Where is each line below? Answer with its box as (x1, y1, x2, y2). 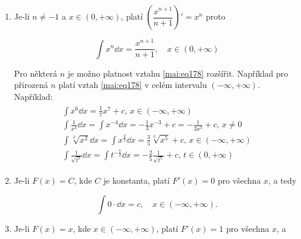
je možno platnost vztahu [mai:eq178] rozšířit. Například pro (67, 67, 289, 79)
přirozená (14, 78, 48, 91)
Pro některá (14, 67, 58, 79)
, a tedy (268, 174, 297, 186)
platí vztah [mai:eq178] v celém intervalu (58, 78, 207, 91)
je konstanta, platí (103, 174, 170, 186)
